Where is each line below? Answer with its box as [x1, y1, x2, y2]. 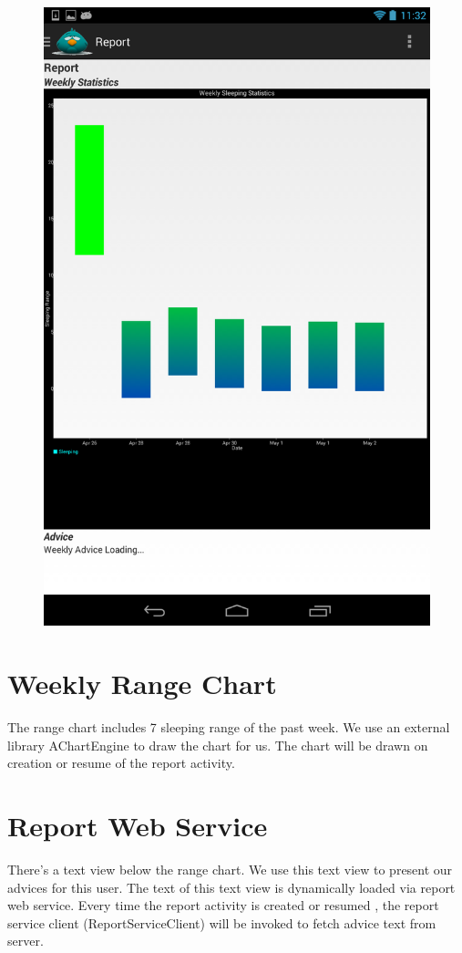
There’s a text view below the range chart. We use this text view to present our [7, 860, 453, 879]
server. [7, 931, 44, 950]
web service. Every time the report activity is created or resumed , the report [7, 896, 439, 915]
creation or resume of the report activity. [7, 753, 235, 772]
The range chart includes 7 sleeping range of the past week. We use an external [7, 718, 450, 737]
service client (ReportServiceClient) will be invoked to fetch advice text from [7, 913, 436, 932]
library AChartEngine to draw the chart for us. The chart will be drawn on [7, 735, 428, 754]
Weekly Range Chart [7, 665, 277, 702]
